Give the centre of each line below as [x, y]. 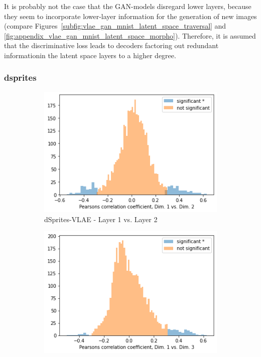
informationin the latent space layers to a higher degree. [90, 55]
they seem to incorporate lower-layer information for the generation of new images [130, 16]
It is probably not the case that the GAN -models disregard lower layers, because [128, 6]
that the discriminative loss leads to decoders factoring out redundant [111, 45]
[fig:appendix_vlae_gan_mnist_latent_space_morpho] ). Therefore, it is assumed [130, 35]
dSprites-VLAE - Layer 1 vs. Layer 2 [101, 219]
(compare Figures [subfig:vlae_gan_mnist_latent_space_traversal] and [115, 26]
